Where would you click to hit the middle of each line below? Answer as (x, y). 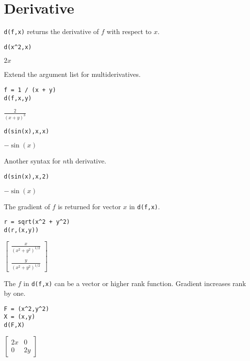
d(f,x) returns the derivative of (51, 31)
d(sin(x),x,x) (27, 131)
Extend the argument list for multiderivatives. (72, 74)
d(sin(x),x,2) (27, 176)
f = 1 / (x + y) (30, 90)
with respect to (129, 31)
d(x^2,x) (18, 47)
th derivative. (86, 161)
